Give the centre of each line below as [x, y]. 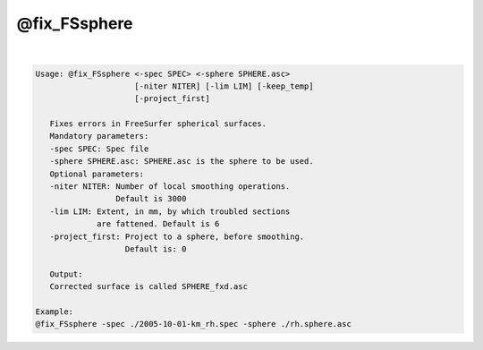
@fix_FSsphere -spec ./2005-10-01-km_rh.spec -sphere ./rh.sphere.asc [194, 324]
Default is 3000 [151, 199]
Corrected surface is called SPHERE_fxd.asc [148, 287]
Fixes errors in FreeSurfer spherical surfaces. [158, 124]
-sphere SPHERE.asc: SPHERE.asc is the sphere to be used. [182, 162]
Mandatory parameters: [99, 136]
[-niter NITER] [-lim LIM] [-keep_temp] [224, 86]
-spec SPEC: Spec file [99, 149]
